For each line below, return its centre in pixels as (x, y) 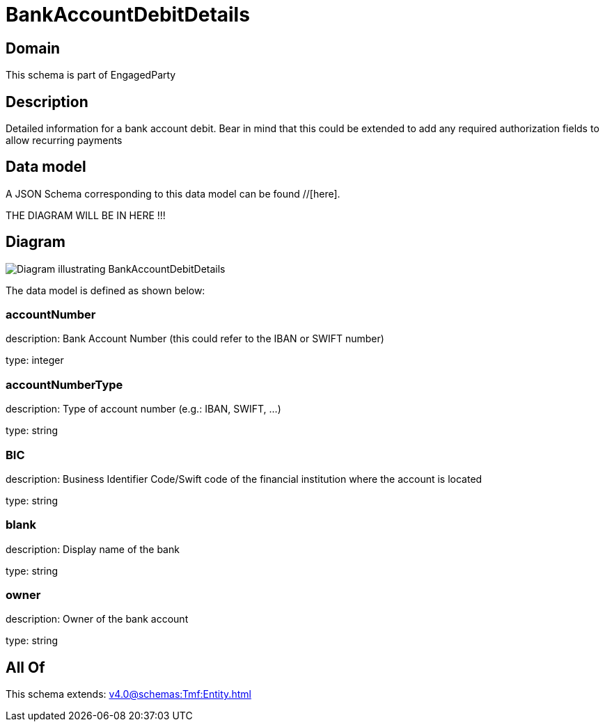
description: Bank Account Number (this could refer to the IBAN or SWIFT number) (195, 339)
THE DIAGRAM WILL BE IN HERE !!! (86, 215)
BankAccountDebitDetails (128, 15)
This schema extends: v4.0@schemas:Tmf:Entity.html (128, 694)
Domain (33, 48)
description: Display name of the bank (93, 549)
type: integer (35, 360)
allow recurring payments (64, 141)
